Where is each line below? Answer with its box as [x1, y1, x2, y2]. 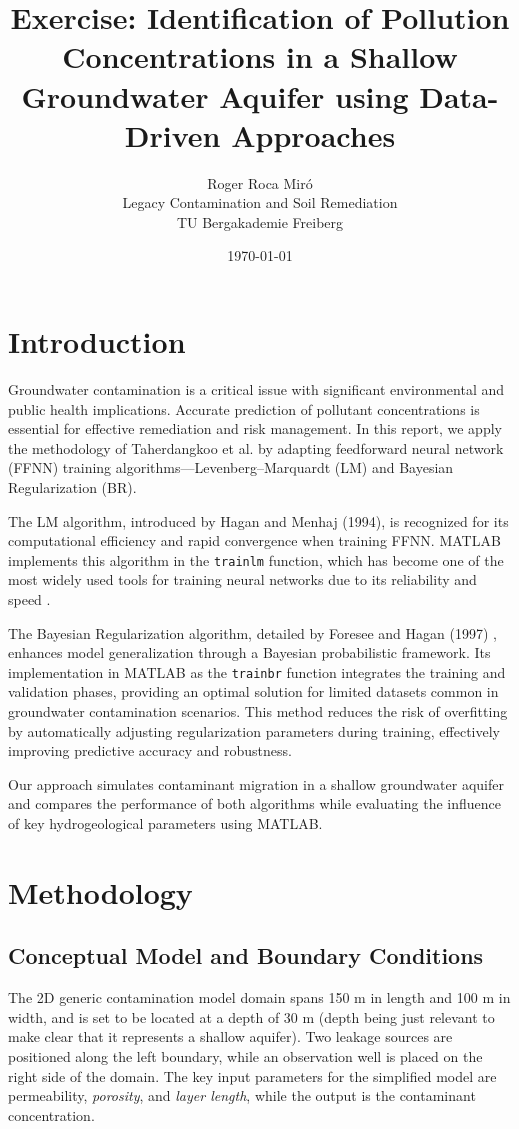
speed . [8, 589, 51, 609]
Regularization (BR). [8, 476, 137, 497]
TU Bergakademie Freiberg [176, 211, 344, 232]
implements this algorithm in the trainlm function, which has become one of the [8, 549, 504, 570]
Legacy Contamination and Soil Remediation [122, 192, 398, 213]
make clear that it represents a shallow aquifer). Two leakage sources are [8, 1026, 453, 1047]
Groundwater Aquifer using [21, 75, 409, 116]
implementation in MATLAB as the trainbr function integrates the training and [8, 661, 506, 682]
